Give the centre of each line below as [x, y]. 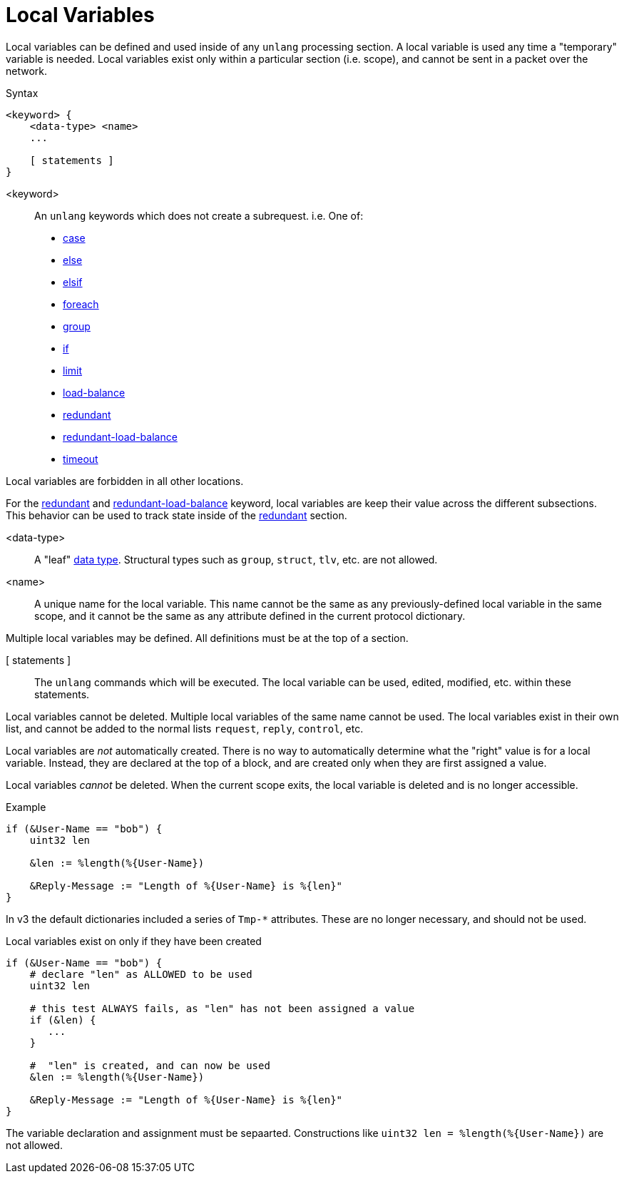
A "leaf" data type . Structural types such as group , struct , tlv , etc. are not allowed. [236, 559]
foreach [81, 304]
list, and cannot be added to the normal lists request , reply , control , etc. [185, 728]
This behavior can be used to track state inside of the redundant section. [177, 515]
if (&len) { [63, 1020]
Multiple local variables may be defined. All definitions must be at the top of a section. [207, 638]
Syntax [22, 93]
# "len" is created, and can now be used [150, 1065]
